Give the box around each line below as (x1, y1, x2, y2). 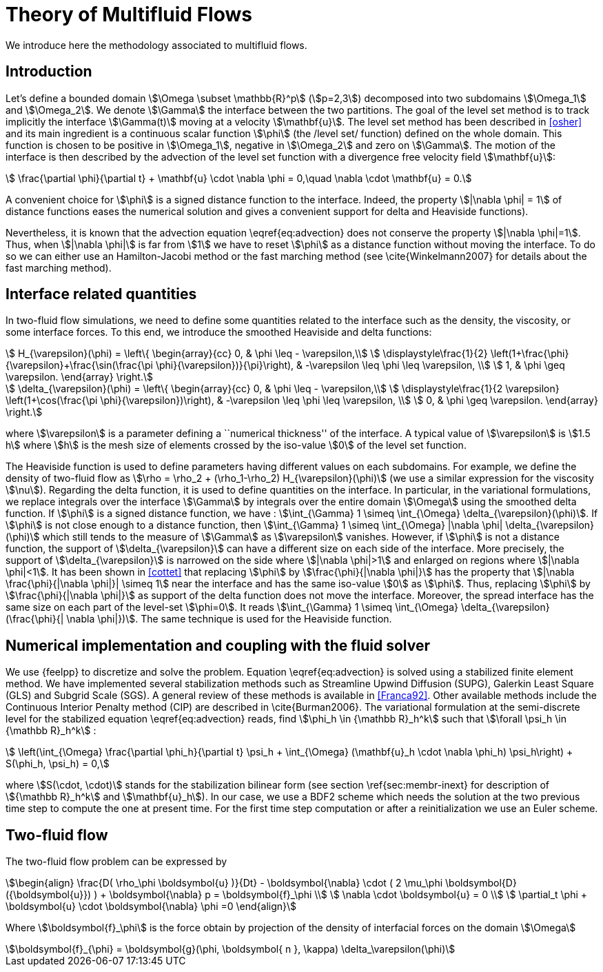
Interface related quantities (6, 285, 197, 303)
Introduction (6, 63, 92, 81)
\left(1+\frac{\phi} (490, 347, 569, 360)
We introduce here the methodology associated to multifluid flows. (6, 39, 307, 51)
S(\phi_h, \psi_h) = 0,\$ (6, 758, 110, 770)
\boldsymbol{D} (445, 877, 517, 889)
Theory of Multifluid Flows (6, 3, 252, 26)
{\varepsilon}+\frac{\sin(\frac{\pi (6, 359, 153, 372)
